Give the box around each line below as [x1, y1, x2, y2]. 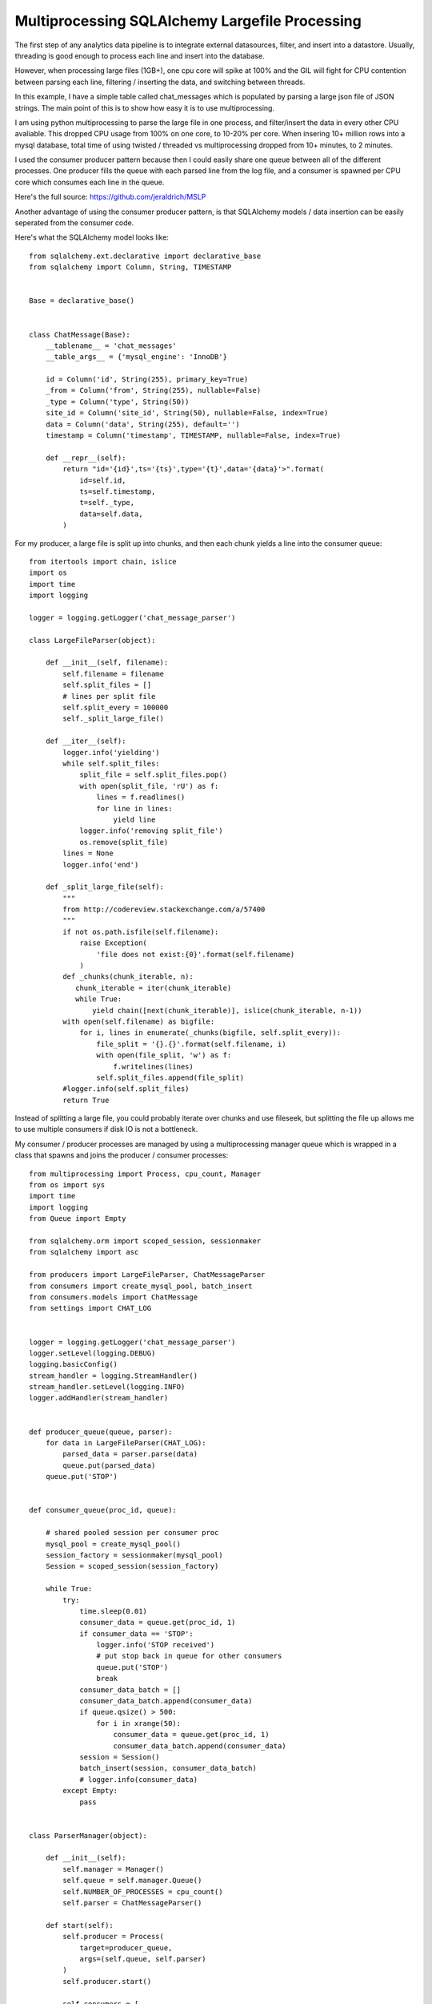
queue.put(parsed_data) [62, 1461, 156, 1470]
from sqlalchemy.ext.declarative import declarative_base [29, 251, 262, 261]
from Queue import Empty [29, 1214, 126, 1223]
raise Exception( [79, 939, 148, 947]
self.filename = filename [62, 669, 164, 678]
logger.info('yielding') [62, 748, 160, 757]
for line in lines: [96, 804, 173, 813]
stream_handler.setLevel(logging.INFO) [29, 1383, 186, 1392]
